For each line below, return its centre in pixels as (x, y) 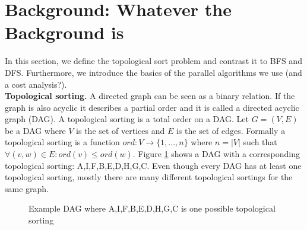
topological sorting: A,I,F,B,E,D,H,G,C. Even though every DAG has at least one (153, 165)
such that (260, 142)
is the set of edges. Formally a (231, 130)
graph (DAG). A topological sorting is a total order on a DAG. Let (127, 119)
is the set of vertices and (121, 130)
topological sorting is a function (62, 142)
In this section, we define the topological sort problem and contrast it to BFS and (153, 61)
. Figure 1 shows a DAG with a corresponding (216, 154)
